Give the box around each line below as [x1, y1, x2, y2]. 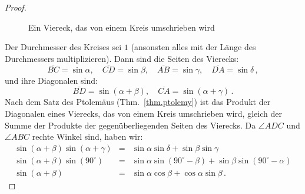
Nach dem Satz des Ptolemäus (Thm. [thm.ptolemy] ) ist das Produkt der [5, 96, 271, 108]
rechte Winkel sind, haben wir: [32, 130, 143, 143]
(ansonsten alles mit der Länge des [131, 41, 256, 53]
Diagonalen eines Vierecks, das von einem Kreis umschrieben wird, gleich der [5, 107, 282, 119]
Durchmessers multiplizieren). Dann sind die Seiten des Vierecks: [5, 52, 239, 64]
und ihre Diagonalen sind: [5, 74, 98, 86]
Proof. [5, 1, 26, 13]
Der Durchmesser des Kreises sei [5, 41, 122, 53]
